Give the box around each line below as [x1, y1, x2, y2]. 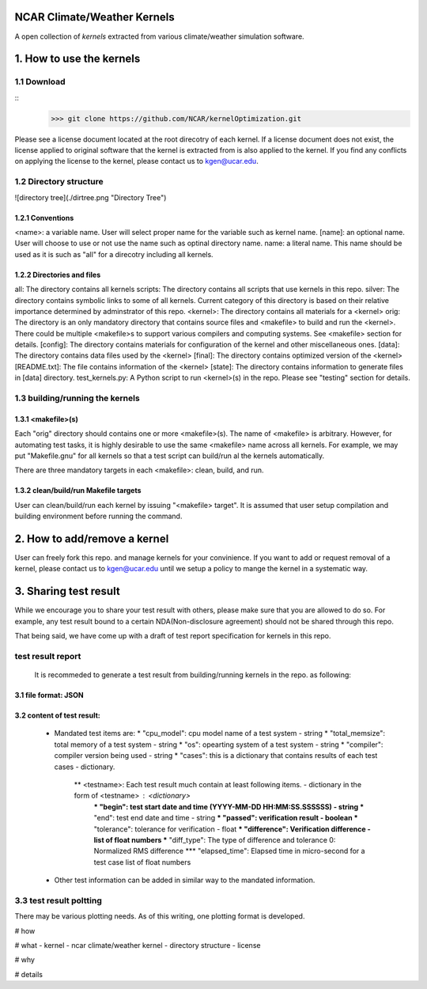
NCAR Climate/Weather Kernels [14, 10, 176, 24]
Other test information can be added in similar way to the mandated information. [54, 875, 316, 885]
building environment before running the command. [14, 511, 183, 521]
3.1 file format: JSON [14, 691, 84, 700]
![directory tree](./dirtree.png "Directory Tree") [14, 192, 167, 202]
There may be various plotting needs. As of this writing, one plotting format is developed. [14, 911, 305, 921]
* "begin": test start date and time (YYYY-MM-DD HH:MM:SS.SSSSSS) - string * [93, 801, 365, 811]
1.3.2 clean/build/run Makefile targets [14, 486, 142, 495]
